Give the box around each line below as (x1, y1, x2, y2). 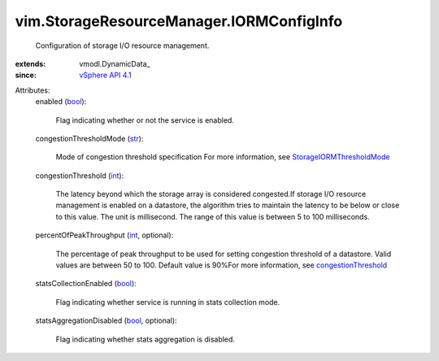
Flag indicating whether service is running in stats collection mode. (55, 297, 280, 307)
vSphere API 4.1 (79, 70, 132, 80)
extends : (15, 59, 46, 68)
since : (15, 70, 37, 80)
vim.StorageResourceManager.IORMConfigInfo (15, 12, 343, 30)
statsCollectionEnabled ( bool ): (35, 279, 137, 289)
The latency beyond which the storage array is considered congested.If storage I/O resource (55, 189, 367, 199)
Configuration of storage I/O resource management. (35, 41, 210, 50)
